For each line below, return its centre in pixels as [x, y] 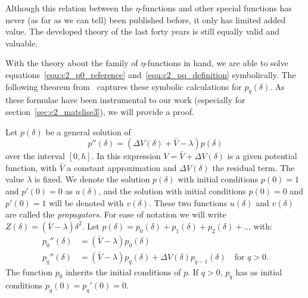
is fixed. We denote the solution [92, 179]
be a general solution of [88, 131]
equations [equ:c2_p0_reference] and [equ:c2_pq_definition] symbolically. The [151, 74]
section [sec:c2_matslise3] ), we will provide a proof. [100, 111]
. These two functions [188, 202]
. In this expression [126, 156]
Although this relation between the [69, 8]
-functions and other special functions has [216, 8]
